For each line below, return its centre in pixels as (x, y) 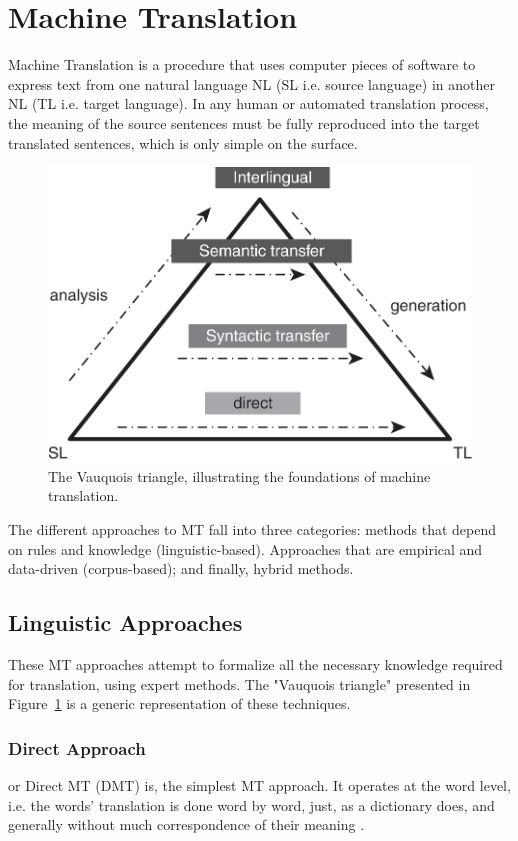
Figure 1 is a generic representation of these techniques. (179, 703)
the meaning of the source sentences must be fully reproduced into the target (244, 122)
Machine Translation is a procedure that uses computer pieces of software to (242, 64)
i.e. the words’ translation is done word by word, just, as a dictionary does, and (251, 804)
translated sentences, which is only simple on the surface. (183, 142)
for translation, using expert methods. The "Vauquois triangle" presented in (239, 683)
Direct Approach (77, 747)
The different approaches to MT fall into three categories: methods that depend (252, 529)
